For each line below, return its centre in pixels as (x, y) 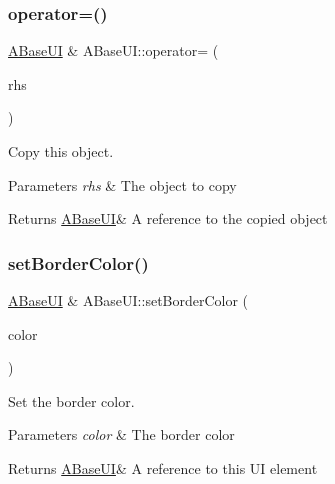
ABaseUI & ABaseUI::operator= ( (113, 50)
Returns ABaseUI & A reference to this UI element (163, 467)
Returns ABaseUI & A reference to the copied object (168, 218)
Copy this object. (61, 151)
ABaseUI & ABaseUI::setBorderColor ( (128, 300)
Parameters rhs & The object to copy (122, 184)
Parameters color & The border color (121, 434)
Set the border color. (71, 400)
